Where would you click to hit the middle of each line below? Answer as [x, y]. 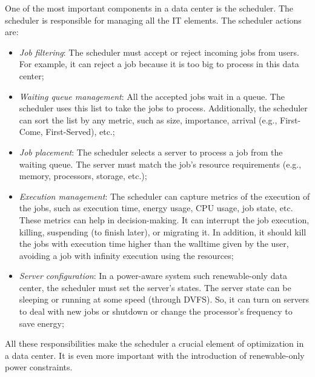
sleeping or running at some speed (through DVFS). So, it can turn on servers [164, 299]
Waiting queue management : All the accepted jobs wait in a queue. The [152, 96]
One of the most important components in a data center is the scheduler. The [149, 8]
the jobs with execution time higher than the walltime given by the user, [154, 244]
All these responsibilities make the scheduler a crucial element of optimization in [154, 343]
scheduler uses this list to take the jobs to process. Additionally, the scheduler [163, 108]
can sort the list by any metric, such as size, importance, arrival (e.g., [148, 120]
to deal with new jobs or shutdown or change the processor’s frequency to [156, 311]
